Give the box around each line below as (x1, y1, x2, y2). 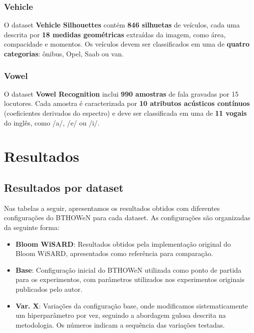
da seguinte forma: (4, 222, 59, 232)
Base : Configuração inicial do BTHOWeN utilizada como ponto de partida (15, 264, 242, 275)
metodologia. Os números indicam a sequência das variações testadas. (15, 319, 225, 330)
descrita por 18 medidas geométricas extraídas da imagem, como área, (4, 29, 226, 39)
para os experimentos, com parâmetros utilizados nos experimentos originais (15, 274, 245, 284)
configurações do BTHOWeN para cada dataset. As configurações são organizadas (4, 212, 251, 223)
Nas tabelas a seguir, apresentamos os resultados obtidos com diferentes (4, 203, 220, 213)
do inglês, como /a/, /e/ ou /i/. (4, 117, 100, 128)
